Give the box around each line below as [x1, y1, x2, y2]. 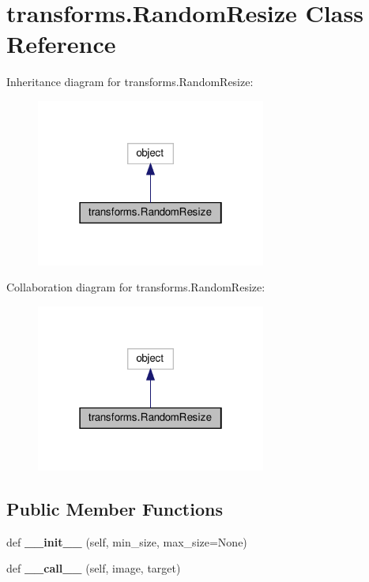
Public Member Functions [6, 496, 223, 520]
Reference [6, 28, 116, 60]
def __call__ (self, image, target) [6, 560, 181, 576]
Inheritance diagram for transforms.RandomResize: [6, 73, 254, 90]
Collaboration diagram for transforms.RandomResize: [6, 279, 265, 295]
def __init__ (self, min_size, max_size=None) [6, 533, 247, 550]
